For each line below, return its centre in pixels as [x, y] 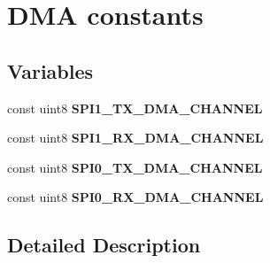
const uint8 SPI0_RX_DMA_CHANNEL [135, 197]
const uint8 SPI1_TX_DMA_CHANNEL [135, 108]
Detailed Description [104, 245]
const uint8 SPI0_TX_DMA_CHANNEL [135, 167]
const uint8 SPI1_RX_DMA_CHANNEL [135, 138]
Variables [50, 70]
